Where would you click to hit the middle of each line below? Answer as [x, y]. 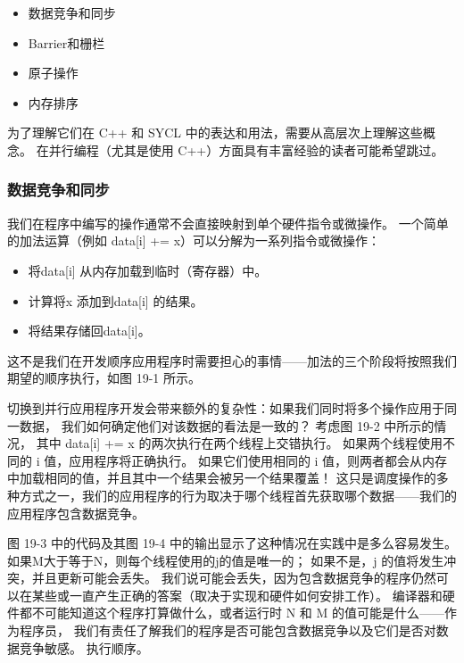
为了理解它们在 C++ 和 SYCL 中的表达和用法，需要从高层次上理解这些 [215, 133]
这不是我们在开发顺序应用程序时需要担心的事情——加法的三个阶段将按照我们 [232, 360]
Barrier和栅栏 [66, 42]
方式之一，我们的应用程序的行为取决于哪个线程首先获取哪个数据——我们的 [238, 495]
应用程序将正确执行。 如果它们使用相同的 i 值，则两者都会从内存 [258, 460]
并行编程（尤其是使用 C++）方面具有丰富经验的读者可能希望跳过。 [246, 149]
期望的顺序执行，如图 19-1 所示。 [104, 378]
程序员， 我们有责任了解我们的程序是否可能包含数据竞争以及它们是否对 [228, 630]
